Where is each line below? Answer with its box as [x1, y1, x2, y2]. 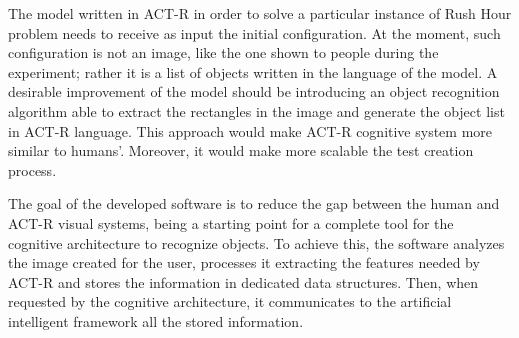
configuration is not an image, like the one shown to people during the [8, 42, 439, 63]
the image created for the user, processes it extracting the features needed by [8, 252, 480, 273]
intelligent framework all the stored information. [8, 310, 304, 331]
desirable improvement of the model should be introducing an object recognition [8, 81, 500, 102]
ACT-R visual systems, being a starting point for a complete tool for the [8, 212, 454, 233]
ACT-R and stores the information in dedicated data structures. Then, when [8, 271, 479, 292]
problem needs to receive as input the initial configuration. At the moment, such [8, 22, 501, 43]
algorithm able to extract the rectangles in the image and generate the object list [8, 100, 505, 121]
